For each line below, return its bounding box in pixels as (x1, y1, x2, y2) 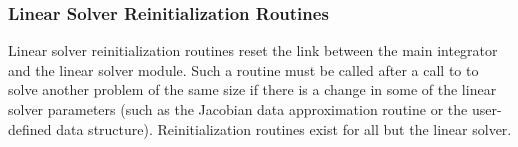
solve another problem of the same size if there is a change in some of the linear (8, 79, 497, 100)
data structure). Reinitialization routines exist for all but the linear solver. (56, 118, 512, 139)
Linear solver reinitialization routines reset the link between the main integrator (8, 40, 498, 61)
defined (8, 118, 52, 139)
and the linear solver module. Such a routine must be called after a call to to (8, 59, 479, 80)
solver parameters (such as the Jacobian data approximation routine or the (8, 99, 468, 119)
